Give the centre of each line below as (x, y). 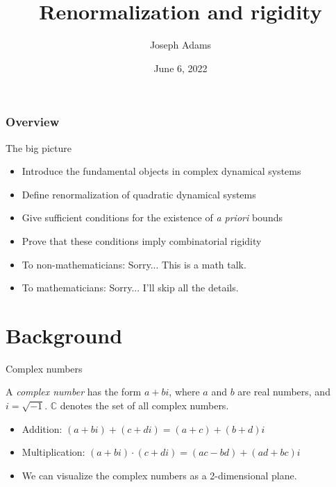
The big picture (39, 147)
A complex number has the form (74, 392)
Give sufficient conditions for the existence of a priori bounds (152, 217)
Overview (33, 122)
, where (184, 392)
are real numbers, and (284, 392)
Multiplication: (53, 452)
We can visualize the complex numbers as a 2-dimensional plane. (159, 475)
